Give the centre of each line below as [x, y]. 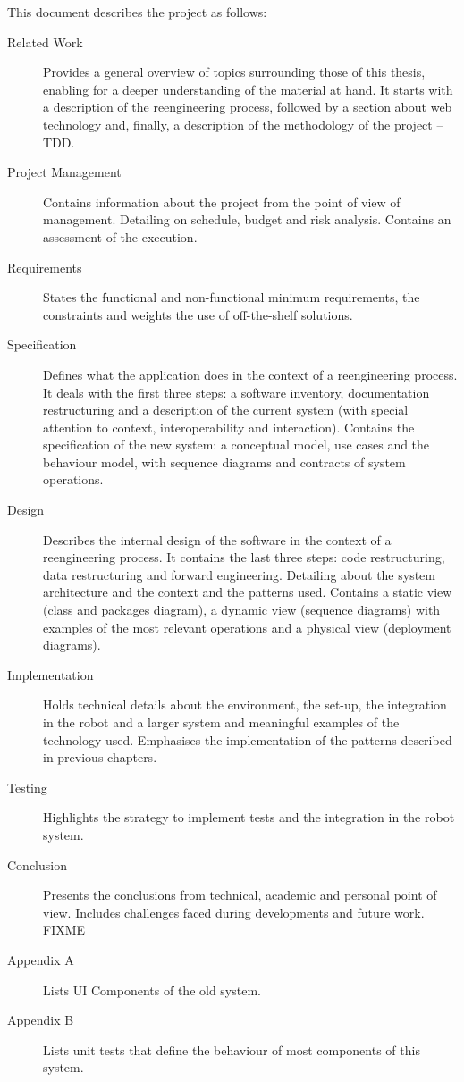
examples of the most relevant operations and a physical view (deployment [247, 627]
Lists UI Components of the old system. [152, 990]
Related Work [45, 42]
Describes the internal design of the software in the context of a [217, 539]
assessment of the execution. [120, 236]
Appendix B [41, 1020]
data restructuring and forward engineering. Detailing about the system [239, 574]
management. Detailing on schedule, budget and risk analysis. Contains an [247, 219]
